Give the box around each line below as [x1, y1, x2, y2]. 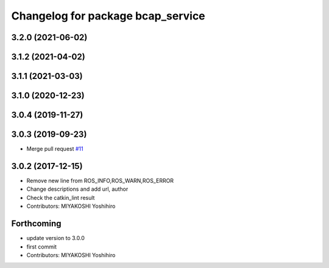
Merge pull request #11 [26, 145, 83, 153]
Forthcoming [11, 219, 62, 229]
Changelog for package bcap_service [11, 9, 205, 22]
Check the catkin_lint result [26, 194, 95, 201]
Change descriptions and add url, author [26, 185, 129, 193]
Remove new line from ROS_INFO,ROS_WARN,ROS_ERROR [26, 177, 174, 185]
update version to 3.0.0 [26, 235, 85, 242]
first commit [26, 243, 57, 250]
